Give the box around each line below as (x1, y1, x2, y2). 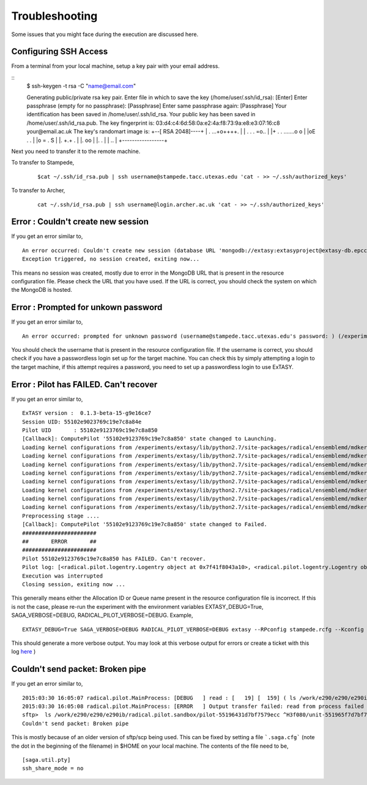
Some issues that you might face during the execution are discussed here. (11, 31, 199, 38)
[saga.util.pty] (22, 756, 71, 763)
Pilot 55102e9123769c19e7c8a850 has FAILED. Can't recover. (22, 555, 206, 562)
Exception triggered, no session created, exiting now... (22, 256, 200, 262)
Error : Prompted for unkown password (11, 302, 163, 313)
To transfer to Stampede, (11, 159, 75, 166)
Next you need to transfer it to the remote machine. (11, 147, 141, 155)
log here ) (11, 648, 36, 655)
